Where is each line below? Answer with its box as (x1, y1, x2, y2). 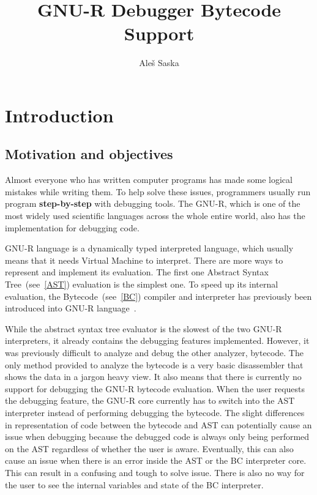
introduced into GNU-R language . (5, 302, 136, 314)
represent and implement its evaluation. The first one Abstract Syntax (5, 266, 269, 278)
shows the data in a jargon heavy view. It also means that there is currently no (5, 370, 302, 383)
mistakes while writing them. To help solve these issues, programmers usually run (5, 185, 311, 198)
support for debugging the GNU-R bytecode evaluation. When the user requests (5, 382, 305, 395)
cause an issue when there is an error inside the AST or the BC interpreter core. (5, 454, 307, 467)
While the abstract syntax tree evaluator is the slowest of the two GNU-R (5, 322, 282, 335)
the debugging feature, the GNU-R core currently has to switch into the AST (5, 394, 295, 407)
